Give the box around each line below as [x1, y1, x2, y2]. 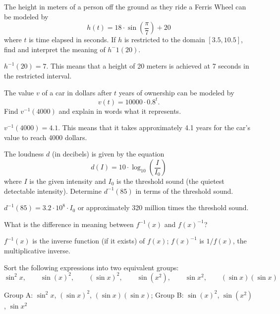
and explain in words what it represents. [58, 105, 181, 116]
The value [4, 87, 34, 97]
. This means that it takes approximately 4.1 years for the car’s [58, 122, 250, 133]
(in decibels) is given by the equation [52, 149, 165, 159]
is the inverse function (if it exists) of [32, 235, 145, 246]
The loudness [4, 149, 44, 159]
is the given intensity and [29, 176, 106, 186]
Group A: [4, 289, 33, 300]
